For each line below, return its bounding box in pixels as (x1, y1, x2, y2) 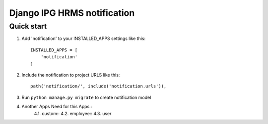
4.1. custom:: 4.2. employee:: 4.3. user (34, 110, 112, 116)
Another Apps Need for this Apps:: (21, 104, 92, 110)
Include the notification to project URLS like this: (21, 72, 120, 78)
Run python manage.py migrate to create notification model (21, 94, 151, 100)
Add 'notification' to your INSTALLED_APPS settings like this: (21, 36, 146, 41)
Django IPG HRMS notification (9, 7, 135, 18)
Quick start (9, 22, 47, 31)
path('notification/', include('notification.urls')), (30, 83, 167, 89)
